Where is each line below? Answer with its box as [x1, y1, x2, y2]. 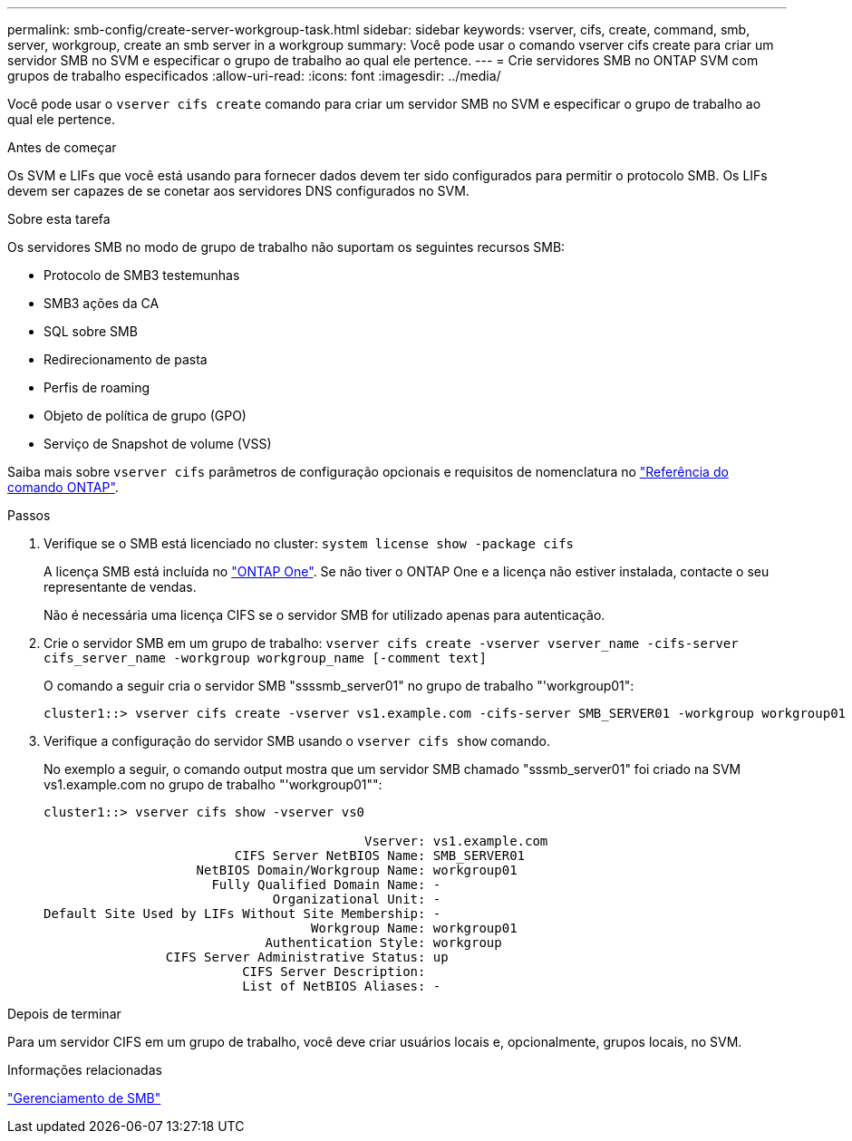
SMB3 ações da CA [44, 295, 160, 311]
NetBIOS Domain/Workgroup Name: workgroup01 [196, 863, 518, 877]
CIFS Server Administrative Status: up [165, 950, 449, 964]
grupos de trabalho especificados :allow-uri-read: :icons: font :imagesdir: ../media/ [7, 68, 501, 83]
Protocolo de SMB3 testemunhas [44, 267, 240, 283]
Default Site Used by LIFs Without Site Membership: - [44, 906, 441, 921]
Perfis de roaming [44, 380, 150, 395]
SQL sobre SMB [44, 324, 138, 339]
